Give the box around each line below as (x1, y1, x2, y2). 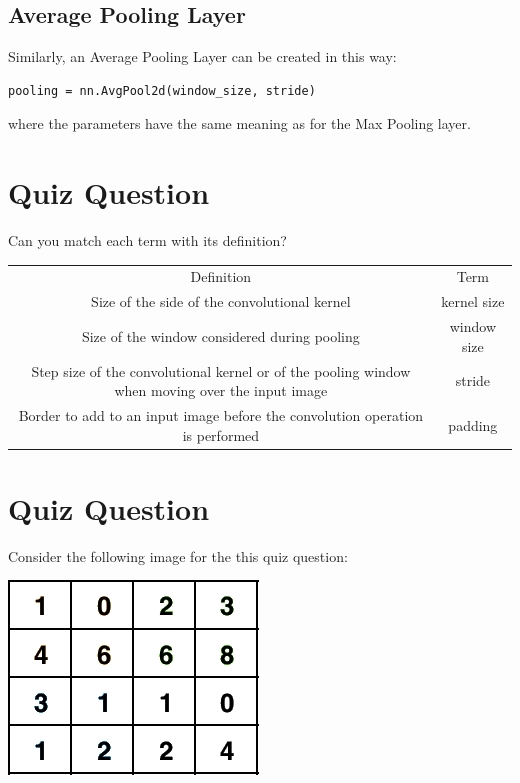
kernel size (441, 291, 505, 312)
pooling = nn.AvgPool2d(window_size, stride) (8, 83, 316, 98)
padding (448, 414, 498, 435)
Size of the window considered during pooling (81, 325, 360, 346)
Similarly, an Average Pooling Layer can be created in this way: (8, 46, 397, 67)
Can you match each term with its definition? (8, 230, 287, 251)
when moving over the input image (114, 380, 328, 401)
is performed (182, 424, 260, 445)
